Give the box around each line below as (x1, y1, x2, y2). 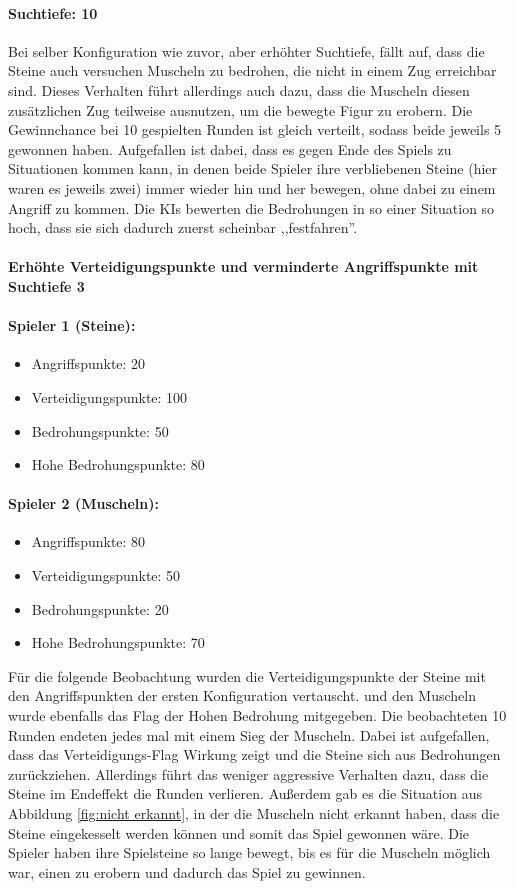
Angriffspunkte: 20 (31, 353, 146, 374)
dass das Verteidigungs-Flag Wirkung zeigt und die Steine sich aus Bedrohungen (8, 744, 501, 765)
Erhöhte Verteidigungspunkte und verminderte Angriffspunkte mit (8, 256, 479, 277)
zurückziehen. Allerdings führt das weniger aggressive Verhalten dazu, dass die (8, 763, 489, 784)
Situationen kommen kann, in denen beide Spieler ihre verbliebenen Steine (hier (8, 158, 498, 179)
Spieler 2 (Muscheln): (8, 493, 160, 514)
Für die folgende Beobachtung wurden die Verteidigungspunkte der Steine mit (8, 665, 486, 686)
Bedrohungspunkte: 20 (31, 598, 169, 619)
